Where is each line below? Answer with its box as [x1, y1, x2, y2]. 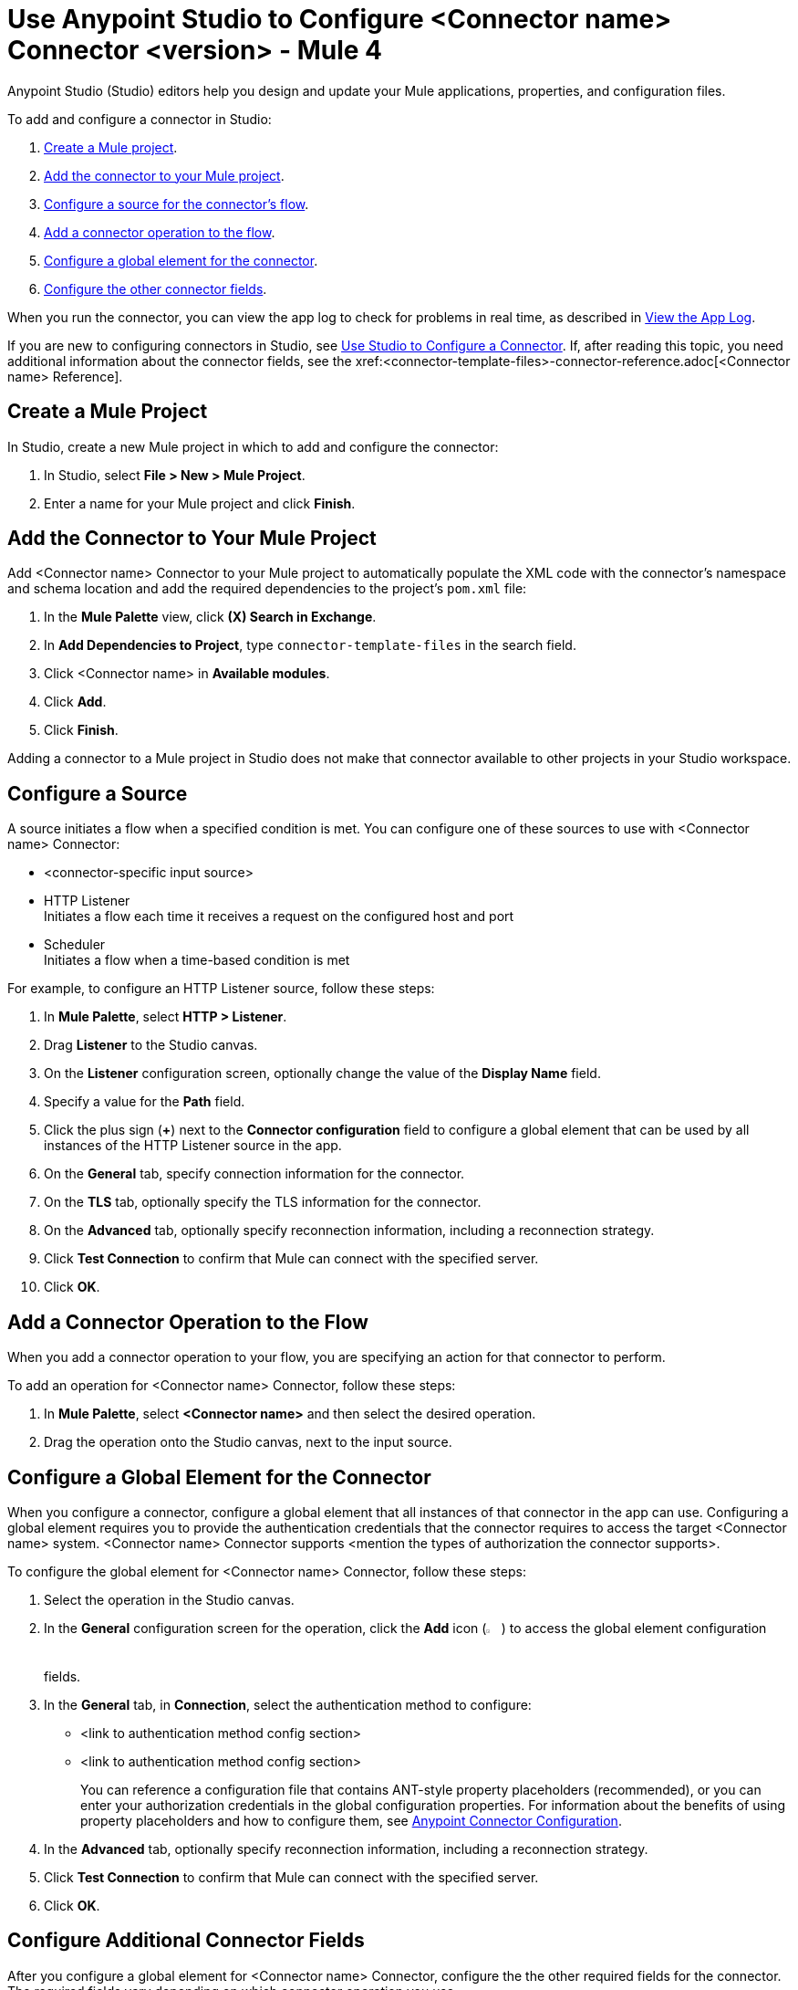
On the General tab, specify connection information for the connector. [44, 1166, 465, 1182]
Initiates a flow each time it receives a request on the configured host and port [44, 908, 514, 925]
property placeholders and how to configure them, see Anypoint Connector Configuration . [80, 1813, 622, 1828]
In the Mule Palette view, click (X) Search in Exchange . [44, 609, 377, 625]
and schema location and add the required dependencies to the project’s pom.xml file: [7, 581, 527, 597]
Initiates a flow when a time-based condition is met [44, 952, 350, 969]
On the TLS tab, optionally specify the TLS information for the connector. [44, 1194, 482, 1210]
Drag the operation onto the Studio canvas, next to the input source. [44, 1434, 452, 1451]
